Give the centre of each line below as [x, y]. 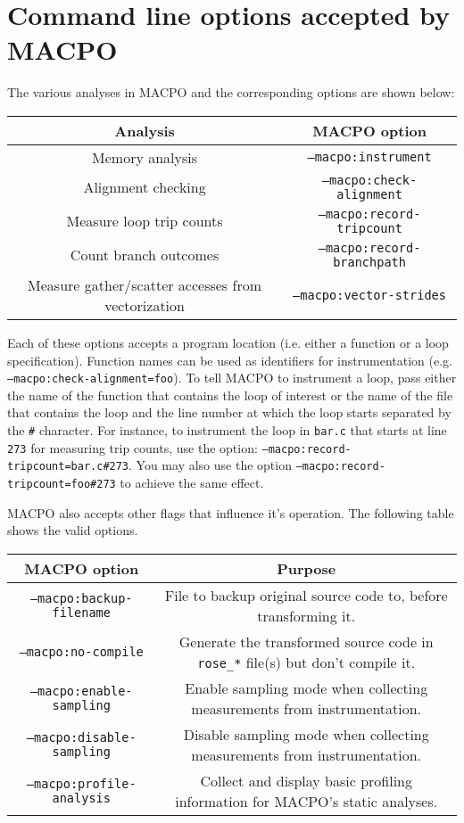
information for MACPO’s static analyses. [307, 801]
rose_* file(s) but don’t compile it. [307, 662]
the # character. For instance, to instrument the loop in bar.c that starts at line [227, 429]
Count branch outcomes [145, 255]
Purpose [307, 568]
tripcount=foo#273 [62, 484]
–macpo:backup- [81, 598]
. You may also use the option [210, 465]
